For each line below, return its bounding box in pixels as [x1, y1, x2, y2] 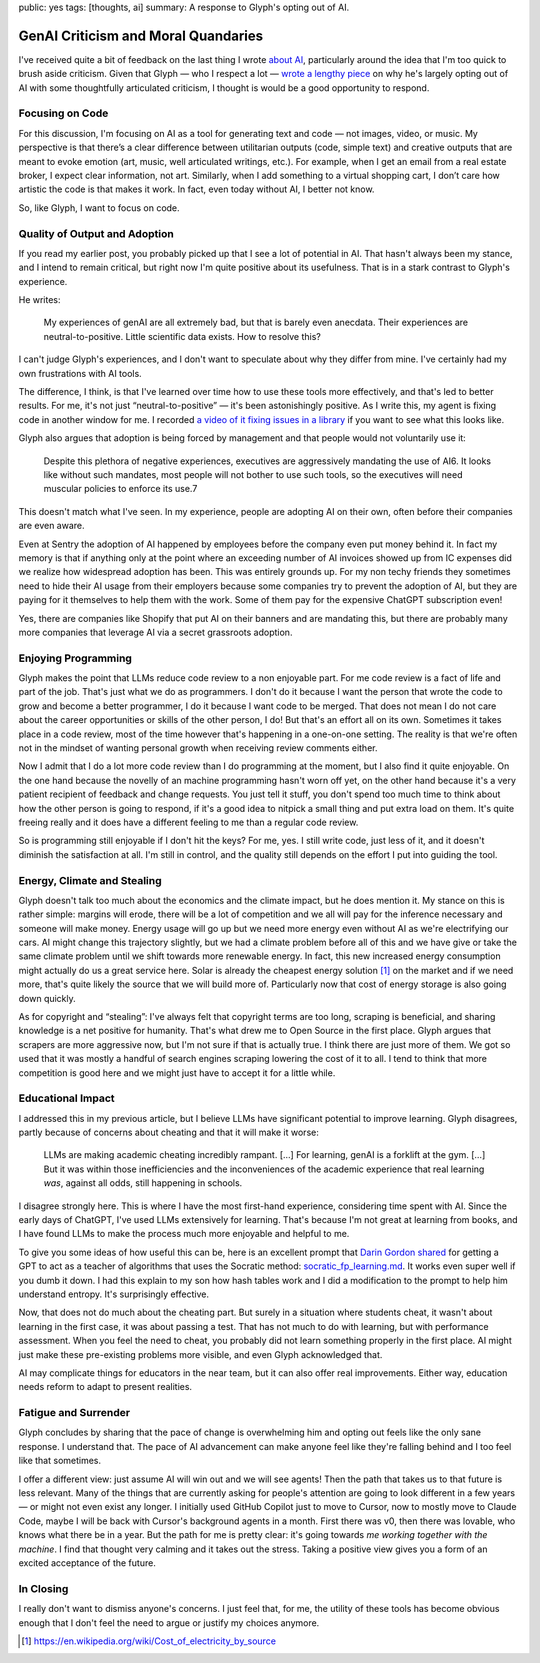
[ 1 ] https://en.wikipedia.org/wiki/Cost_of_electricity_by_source [21, 1635, 277, 1647]
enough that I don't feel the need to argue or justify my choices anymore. [18, 1616, 320, 1629]
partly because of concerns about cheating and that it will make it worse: [18, 1126, 319, 1139]
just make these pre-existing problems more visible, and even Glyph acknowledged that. [18, 1348, 383, 1360]
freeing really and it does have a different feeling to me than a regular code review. [18, 816, 359, 828]
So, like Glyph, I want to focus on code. [18, 201, 180, 214]
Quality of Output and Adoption [18, 226, 174, 240]
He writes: [18, 294, 61, 306]
